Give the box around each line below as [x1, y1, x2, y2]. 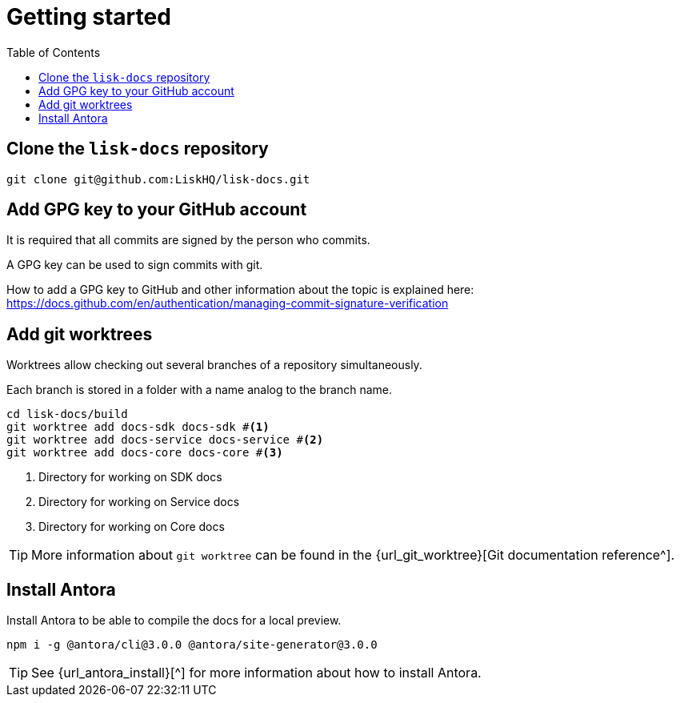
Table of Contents [6, 45, 101, 59]
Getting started [6, 3, 171, 30]
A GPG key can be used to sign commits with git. [6, 258, 263, 272]
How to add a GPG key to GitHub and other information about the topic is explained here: [6, 283, 474, 297]
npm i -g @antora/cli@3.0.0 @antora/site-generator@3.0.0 [6, 638, 378, 652]
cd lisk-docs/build [6, 408, 128, 421]
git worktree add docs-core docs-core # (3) [6, 446, 283, 460]
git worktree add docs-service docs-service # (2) [6, 433, 324, 447]
